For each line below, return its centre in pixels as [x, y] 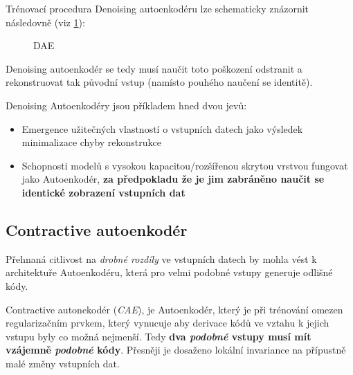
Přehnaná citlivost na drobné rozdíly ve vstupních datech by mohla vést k [161, 258]
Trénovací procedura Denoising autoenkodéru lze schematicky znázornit [157, 8]
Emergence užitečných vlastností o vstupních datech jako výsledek [162, 128]
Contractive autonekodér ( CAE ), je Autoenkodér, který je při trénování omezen [174, 309]
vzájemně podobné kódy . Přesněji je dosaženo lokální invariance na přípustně [176, 350]
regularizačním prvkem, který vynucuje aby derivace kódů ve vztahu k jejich [168, 323]
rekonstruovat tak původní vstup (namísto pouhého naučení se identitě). [159, 82]
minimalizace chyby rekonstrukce [91, 142]
